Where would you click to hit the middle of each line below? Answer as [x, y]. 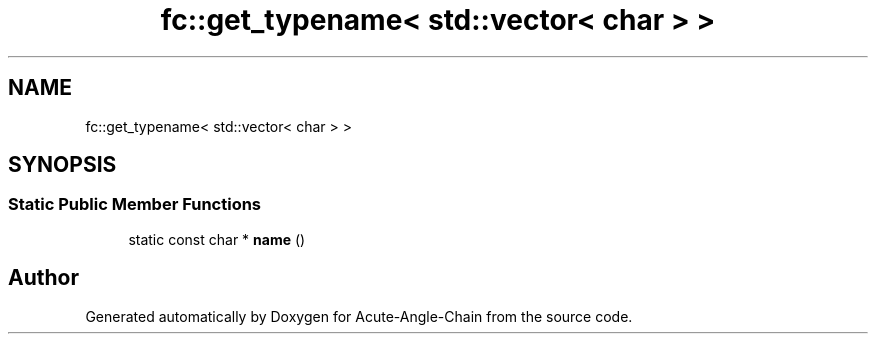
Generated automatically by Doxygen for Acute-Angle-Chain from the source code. [359, 316]
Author [43, 278]
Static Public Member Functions [135, 204]
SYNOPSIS [62, 165]
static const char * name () [217, 239]
